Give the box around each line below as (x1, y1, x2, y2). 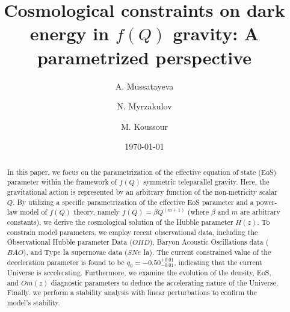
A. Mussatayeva (115, 79, 174, 92)
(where (187, 207, 209, 217)
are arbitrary (240, 207, 280, 217)
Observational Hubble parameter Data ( (7, 237, 132, 247)
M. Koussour (121, 120, 168, 132)
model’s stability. (7, 297, 60, 307)
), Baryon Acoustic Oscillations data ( (149, 237, 269, 247)
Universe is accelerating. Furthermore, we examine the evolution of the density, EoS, (7, 267, 271, 277)
